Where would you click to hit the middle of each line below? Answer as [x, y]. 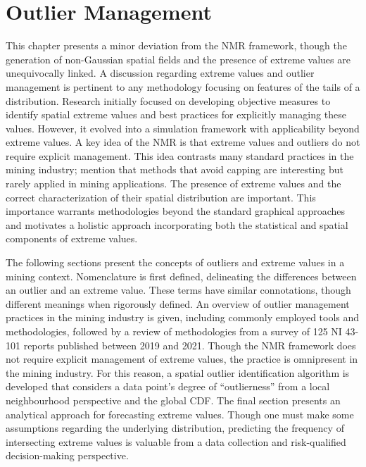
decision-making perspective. [67, 455]
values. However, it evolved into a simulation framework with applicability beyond [183, 128]
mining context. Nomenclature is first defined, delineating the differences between [181, 276]
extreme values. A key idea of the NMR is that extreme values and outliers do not [183, 142]
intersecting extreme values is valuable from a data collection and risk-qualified [176, 441]
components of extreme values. [72, 238]
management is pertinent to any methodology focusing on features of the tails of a [183, 86]
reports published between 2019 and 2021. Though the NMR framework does [190, 345]
